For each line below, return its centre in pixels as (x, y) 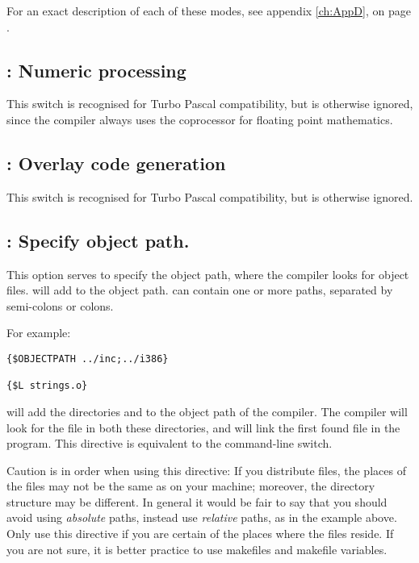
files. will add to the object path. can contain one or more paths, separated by (200, 290)
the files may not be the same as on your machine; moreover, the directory (191, 486)
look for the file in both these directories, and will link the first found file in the (203, 427)
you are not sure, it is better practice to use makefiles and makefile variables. (197, 549)
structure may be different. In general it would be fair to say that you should (197, 501)
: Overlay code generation (116, 163)
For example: (39, 333)
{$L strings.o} (47, 386)
